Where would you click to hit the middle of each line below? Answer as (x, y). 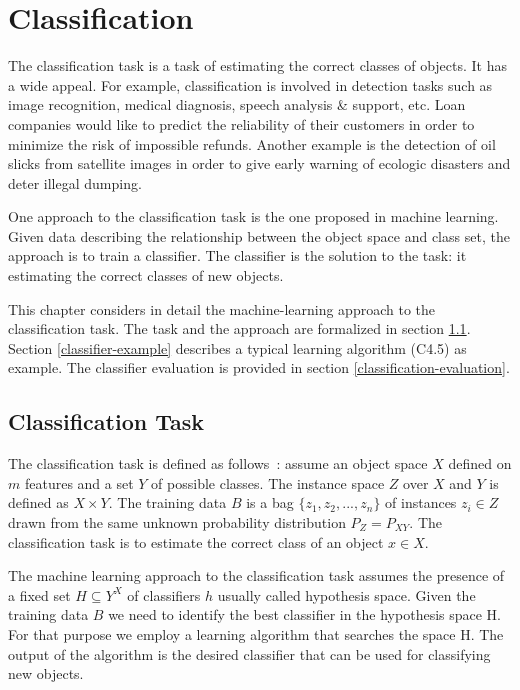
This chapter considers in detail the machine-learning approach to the (221, 308)
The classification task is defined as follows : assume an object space (218, 463)
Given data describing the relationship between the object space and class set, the (259, 235)
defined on (480, 463)
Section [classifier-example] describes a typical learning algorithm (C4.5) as (237, 347)
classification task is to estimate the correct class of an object (196, 541)
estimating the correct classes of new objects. (146, 275)
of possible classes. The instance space (268, 482)
